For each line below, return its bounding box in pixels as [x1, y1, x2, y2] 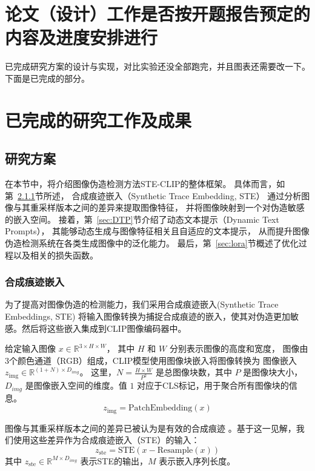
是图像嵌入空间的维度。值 [25, 379, 127, 392]
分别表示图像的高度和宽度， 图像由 [169, 342, 308, 355]
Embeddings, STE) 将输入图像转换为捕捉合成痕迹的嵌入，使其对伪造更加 [5, 310, 291, 323]
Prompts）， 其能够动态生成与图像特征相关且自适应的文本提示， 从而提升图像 [5, 225, 310, 237]
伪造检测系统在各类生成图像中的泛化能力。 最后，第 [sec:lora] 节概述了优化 [5, 237, 299, 249]
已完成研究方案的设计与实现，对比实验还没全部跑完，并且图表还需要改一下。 [5, 60, 310, 73]
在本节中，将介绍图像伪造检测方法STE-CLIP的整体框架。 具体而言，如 [5, 177, 285, 190]
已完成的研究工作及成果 [5, 107, 192, 132]
